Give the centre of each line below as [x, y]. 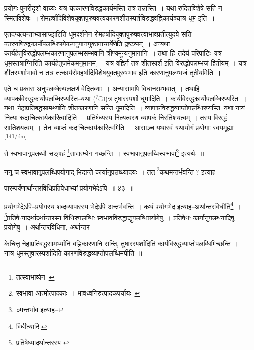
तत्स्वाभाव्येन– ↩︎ [35, 276]
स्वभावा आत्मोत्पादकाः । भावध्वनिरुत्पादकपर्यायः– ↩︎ [78, 293]
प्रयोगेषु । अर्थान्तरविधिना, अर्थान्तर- [48, 227]
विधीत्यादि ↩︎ [31, 326]
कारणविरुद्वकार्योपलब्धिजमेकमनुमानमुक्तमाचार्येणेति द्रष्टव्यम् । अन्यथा [87, 43]
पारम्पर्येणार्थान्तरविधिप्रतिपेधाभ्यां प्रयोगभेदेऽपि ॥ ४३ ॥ [69, 187]
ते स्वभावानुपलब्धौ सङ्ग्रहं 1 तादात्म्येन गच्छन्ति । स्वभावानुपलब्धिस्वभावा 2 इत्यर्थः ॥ [104, 153]
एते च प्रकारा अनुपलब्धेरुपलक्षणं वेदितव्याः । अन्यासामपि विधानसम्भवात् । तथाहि [102, 89]
